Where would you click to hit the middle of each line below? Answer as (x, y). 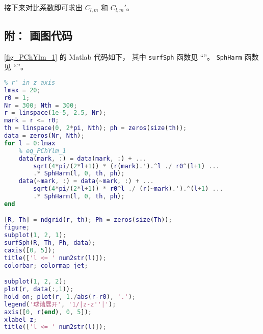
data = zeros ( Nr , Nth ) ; (44, 136)
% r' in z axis (30, 82)
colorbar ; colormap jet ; (46, 265)
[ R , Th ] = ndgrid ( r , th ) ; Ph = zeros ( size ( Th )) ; (88, 220)
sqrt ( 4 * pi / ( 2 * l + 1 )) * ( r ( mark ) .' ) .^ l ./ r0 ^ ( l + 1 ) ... (126, 166)
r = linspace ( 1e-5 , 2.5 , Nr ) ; (55, 113)
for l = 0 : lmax (30, 143)
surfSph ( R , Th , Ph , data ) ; (50, 243)
